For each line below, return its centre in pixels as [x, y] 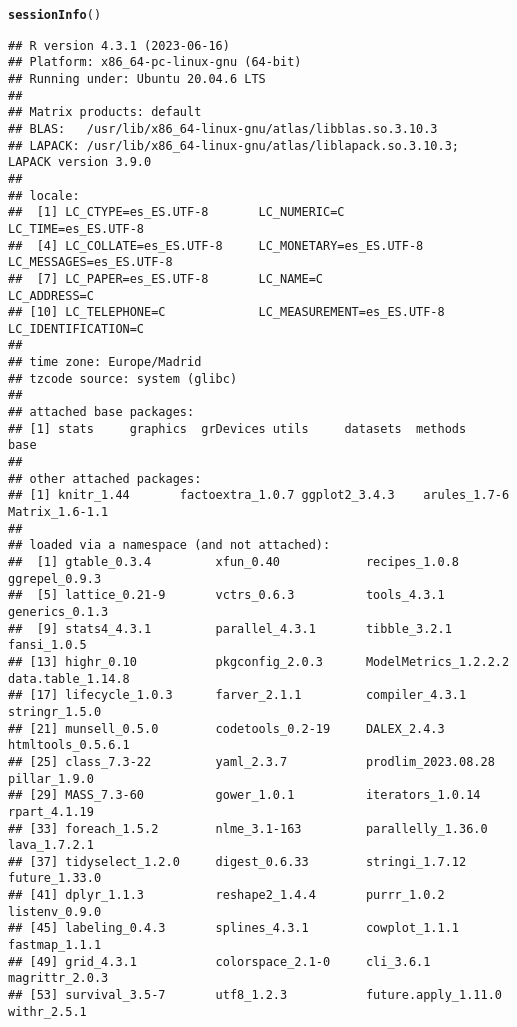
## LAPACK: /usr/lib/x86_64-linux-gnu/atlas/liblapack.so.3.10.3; [234, 145]
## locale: [44, 195]
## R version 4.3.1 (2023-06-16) [119, 45]
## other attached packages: [105, 478]
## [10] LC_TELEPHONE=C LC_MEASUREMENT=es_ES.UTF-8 [226, 312]
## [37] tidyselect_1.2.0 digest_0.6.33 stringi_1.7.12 [237, 861]
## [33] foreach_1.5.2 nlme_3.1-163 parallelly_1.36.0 [248, 828]
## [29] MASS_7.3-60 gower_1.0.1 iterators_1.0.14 [244, 795]
